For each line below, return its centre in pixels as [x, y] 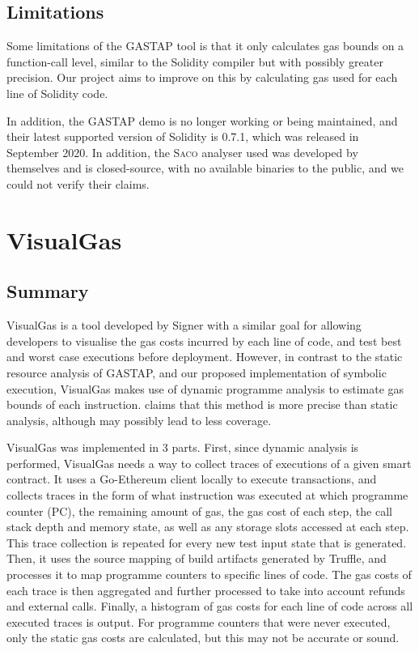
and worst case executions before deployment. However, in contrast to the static [205, 357]
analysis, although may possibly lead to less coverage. [139, 420]
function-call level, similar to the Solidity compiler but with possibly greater [195, 61]
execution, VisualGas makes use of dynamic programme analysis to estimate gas [205, 388]
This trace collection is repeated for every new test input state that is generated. [207, 542]
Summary [48, 291]
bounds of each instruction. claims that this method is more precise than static [202, 404]
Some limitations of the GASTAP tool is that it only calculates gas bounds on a [205, 46]
